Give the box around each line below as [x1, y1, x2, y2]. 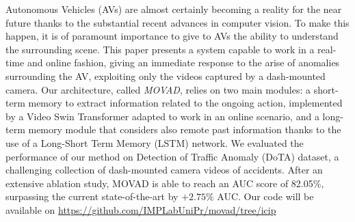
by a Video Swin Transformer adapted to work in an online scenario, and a [5, 109, 319, 123]
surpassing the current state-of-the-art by [5, 189, 179, 204]
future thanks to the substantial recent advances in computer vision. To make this [5, 15, 350, 29]
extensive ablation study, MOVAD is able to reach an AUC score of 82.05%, [5, 176, 324, 190]
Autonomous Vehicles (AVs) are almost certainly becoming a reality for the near [5, 2, 342, 16]
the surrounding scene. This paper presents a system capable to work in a [5, 42, 315, 56]
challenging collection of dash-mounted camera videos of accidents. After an [5, 163, 323, 177]
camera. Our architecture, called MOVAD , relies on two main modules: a [5, 82, 311, 96]
